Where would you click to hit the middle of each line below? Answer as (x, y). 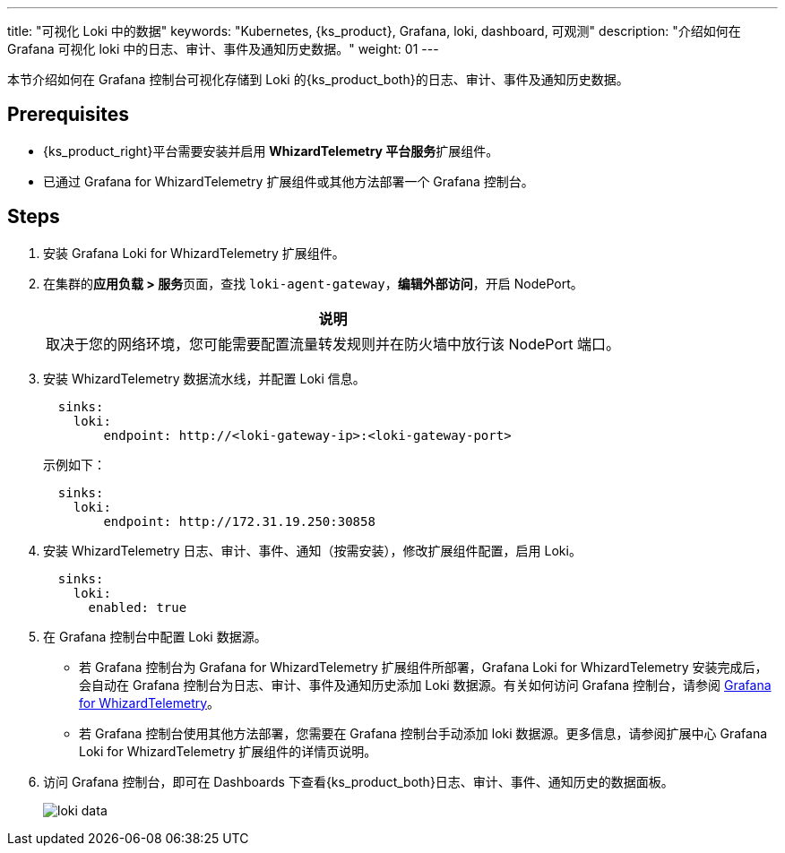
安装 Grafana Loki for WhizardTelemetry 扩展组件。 (194, 253)
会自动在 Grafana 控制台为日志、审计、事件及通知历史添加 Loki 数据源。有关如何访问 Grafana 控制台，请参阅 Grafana (425, 685)
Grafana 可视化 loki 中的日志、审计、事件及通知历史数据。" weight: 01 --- (223, 49)
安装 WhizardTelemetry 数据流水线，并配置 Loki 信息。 (204, 378)
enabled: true (138, 607)
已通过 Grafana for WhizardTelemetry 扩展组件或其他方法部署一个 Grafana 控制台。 (289, 181)
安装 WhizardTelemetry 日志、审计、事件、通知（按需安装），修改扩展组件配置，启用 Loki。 (312, 550)
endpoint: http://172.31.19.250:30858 (239, 521)
